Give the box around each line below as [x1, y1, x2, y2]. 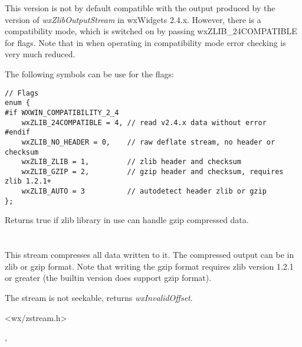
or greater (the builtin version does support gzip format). [5, 271, 212, 284]
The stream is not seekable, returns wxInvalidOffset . [5, 292, 193, 303]
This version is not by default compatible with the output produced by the [5, 2, 275, 14]
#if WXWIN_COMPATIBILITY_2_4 [5, 108, 119, 117]
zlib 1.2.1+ [5, 177, 51, 186]
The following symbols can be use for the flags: [5, 67, 174, 80]
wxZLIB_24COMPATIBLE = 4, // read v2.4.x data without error [21, 118, 267, 127]
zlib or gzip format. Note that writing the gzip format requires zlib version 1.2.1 [5, 260, 294, 272]
